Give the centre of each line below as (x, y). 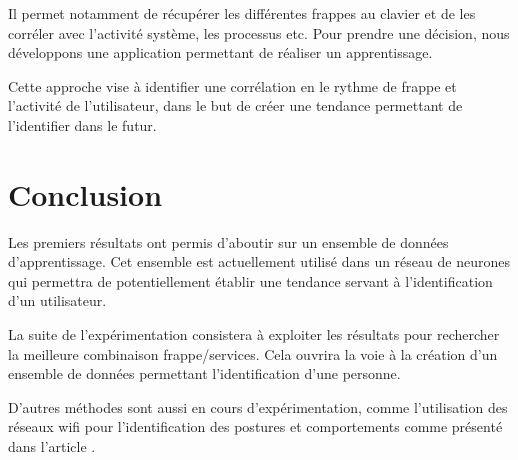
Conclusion (85, 193)
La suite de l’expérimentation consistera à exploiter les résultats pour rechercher (254, 334)
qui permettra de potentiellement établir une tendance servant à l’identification (250, 280)
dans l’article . (52, 446)
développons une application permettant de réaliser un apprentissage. (220, 52)
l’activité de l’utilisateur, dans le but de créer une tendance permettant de (235, 105)
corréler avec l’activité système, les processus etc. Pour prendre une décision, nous (259, 32)
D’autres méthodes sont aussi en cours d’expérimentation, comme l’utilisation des (258, 406)
